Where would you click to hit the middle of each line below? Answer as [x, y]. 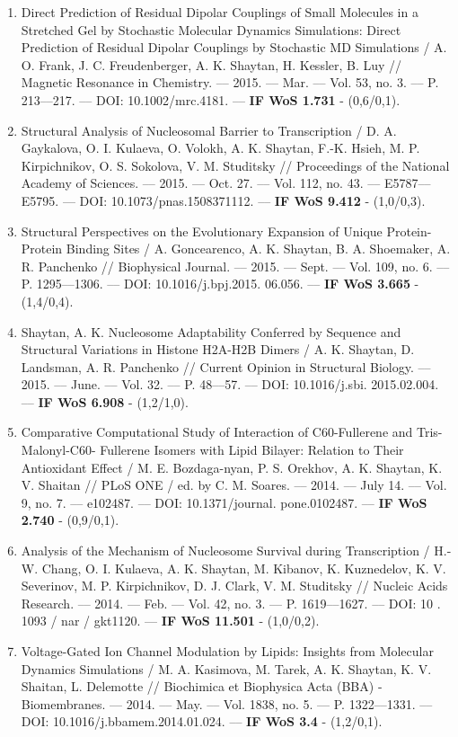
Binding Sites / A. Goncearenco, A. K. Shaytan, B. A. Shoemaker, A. [258, 249]
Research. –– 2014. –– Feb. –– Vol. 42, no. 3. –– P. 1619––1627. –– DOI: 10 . [231, 603]
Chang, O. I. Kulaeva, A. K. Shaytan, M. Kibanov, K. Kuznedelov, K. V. [244, 568]
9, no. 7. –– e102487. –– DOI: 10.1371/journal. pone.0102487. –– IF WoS [224, 502]
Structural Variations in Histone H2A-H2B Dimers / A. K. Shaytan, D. [218, 349]
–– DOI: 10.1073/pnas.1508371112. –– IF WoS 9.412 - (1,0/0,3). [244, 200]
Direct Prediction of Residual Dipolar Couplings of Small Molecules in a [220, 12]
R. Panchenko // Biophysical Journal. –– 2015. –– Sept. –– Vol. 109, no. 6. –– [235, 266]
